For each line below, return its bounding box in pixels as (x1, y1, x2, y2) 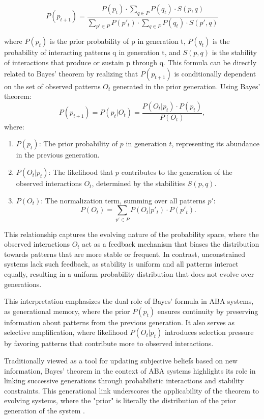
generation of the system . (4, 405, 85, 415)
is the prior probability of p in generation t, (49, 36, 186, 46)
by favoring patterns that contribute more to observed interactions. (4, 338, 214, 349)
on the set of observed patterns (4, 81, 101, 91)
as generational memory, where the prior (4, 305, 130, 316)
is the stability (212, 47, 257, 58)
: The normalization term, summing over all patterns (41, 195, 206, 205)
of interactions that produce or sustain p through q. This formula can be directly (4, 57, 257, 68)
